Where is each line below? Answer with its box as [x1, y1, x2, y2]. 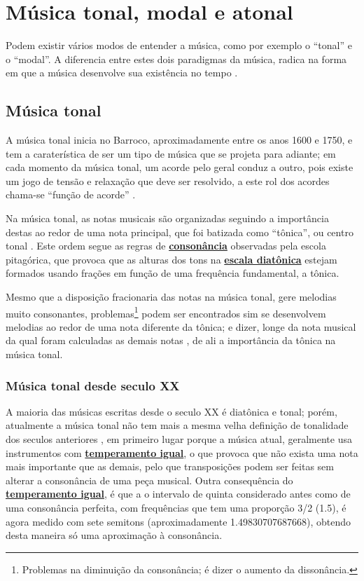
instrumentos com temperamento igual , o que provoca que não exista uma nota [6, 445, 358, 460]
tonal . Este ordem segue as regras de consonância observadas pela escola [6, 238, 326, 253]
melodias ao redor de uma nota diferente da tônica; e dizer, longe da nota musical [6, 319, 356, 334]
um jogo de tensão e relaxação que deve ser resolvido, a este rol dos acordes [6, 173, 330, 188]
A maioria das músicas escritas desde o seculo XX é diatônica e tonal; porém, [6, 404, 337, 418]
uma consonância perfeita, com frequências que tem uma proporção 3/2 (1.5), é [6, 500, 346, 515]
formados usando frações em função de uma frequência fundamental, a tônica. [6, 266, 339, 280]
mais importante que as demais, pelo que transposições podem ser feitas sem [6, 459, 334, 474]
